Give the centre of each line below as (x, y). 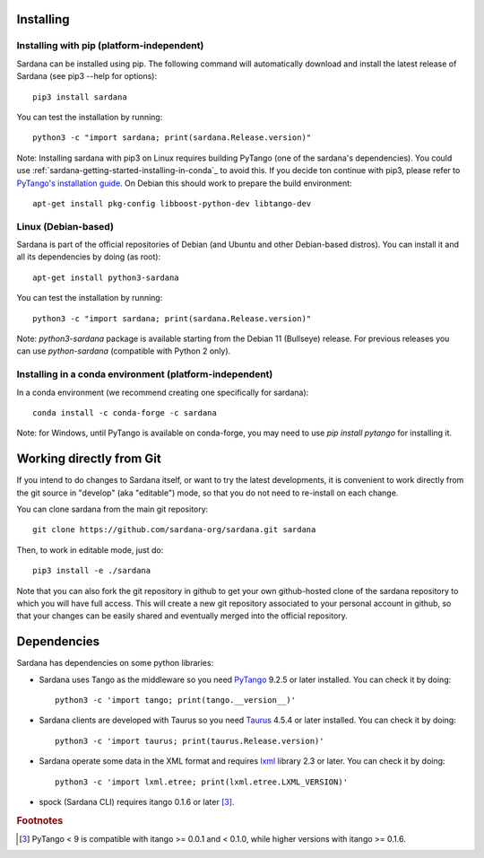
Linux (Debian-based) (65, 226)
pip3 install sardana (80, 97)
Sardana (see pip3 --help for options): (86, 76)
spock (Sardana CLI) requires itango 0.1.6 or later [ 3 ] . (137, 801)
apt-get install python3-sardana (106, 277)
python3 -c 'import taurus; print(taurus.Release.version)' (190, 741)
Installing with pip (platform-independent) (110, 46)
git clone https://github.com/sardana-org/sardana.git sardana (174, 530)
